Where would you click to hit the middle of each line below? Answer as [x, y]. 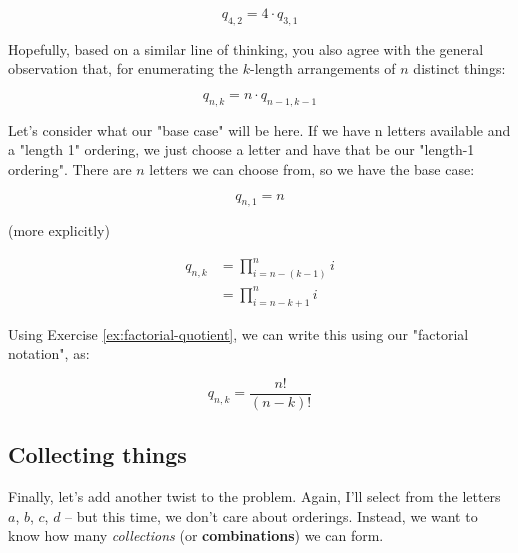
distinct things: [459, 68]
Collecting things [97, 454]
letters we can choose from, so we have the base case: [312, 168]
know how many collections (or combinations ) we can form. [196, 535]
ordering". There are [70, 168]
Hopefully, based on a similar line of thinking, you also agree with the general [246, 48]
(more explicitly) [59, 230]
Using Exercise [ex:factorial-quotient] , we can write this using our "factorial [238, 333]
